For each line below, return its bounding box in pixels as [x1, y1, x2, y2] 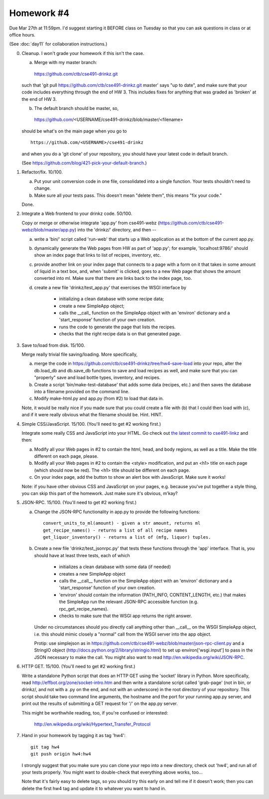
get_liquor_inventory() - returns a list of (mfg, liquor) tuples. [43, 534, 211, 540]
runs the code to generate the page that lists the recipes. [59, 324, 176, 330]
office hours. [9, 31, 36, 37]
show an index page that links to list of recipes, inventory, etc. [34, 252, 161, 258]
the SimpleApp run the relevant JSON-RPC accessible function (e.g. [59, 599, 199, 605]
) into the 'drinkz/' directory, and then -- [74, 227, 156, 233]
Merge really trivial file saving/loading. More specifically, [21, 351, 138, 357]
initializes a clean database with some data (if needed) [59, 564, 171, 570]
